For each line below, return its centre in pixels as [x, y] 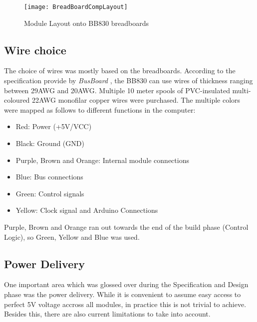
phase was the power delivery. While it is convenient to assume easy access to [123, 294]
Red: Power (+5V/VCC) [54, 126]
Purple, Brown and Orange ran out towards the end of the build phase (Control [126, 227]
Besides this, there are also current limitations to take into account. [107, 314]
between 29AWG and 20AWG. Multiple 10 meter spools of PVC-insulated [117, 90]
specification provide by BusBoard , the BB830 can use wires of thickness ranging [128, 80]
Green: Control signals [50, 193]
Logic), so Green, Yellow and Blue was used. [72, 237]
